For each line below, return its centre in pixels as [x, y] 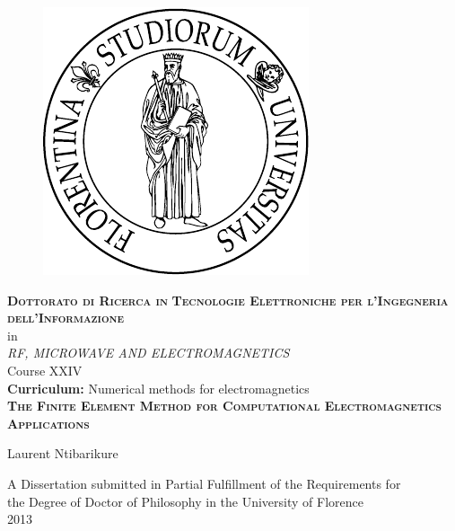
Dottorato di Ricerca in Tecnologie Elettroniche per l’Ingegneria [228, 300]
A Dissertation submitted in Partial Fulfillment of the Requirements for [204, 483]
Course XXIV [45, 370]
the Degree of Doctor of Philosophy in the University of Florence [185, 501]
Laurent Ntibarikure [63, 453]
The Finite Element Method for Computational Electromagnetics [224, 406]
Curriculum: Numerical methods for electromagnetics [158, 388]
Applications [48, 423]
